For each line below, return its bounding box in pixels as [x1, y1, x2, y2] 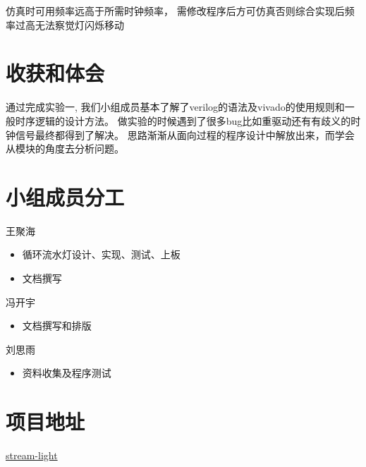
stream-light [6, 448, 58, 463]
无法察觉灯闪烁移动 [35, 17, 124, 32]
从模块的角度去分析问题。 [6, 141, 124, 156]
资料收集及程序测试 [22, 365, 111, 380]
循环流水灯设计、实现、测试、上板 [22, 247, 181, 262]
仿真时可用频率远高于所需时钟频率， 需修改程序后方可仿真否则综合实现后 [6, 4, 345, 18]
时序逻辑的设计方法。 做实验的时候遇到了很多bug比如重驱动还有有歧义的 [15, 113, 351, 128]
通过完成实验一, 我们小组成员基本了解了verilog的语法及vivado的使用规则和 [6, 99, 345, 114]
